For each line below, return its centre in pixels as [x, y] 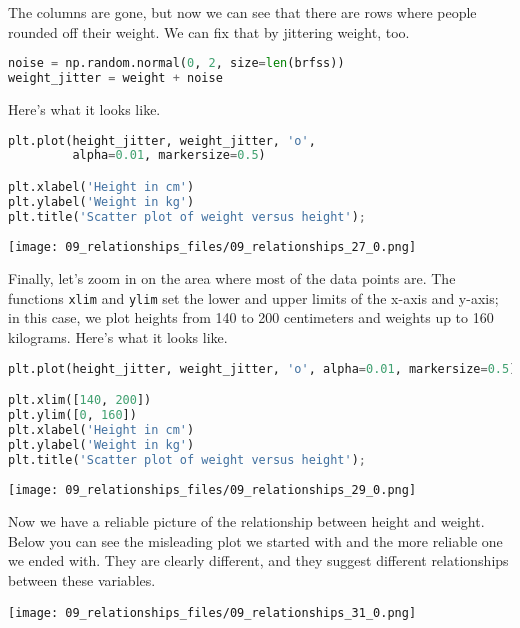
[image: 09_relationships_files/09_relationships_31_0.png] [212, 612]
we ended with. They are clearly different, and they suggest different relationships [258, 560]
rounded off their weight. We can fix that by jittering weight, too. [209, 31]
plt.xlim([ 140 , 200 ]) [80, 400]
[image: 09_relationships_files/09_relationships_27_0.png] [212, 246]
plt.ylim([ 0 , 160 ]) [72, 415]
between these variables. [82, 580]
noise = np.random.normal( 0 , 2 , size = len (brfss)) [176, 63]
